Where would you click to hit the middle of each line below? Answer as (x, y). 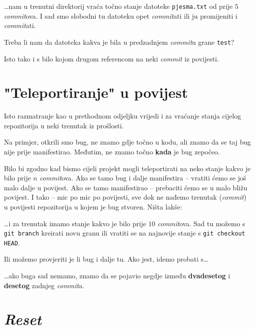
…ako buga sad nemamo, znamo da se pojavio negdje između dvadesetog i (117, 276)
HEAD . (12, 242)
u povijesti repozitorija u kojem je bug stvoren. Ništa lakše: (93, 206)
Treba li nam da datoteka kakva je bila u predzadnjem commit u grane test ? (119, 42)
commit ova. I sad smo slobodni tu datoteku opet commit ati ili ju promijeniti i (121, 15)
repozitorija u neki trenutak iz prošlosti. (64, 125)
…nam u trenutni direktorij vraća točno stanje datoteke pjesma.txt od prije (118, 6)
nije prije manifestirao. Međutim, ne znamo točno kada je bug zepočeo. (112, 151)
